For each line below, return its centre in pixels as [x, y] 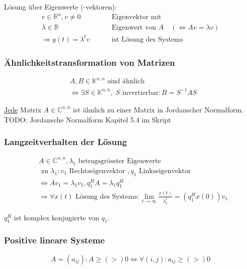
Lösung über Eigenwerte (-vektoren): [60, 7]
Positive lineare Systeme [54, 240]
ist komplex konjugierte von [56, 217]
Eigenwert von [134, 28]
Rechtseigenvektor [97, 171]
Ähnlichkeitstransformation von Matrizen [90, 62]
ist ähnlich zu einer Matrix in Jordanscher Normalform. [158, 109]
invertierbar [140, 93]
